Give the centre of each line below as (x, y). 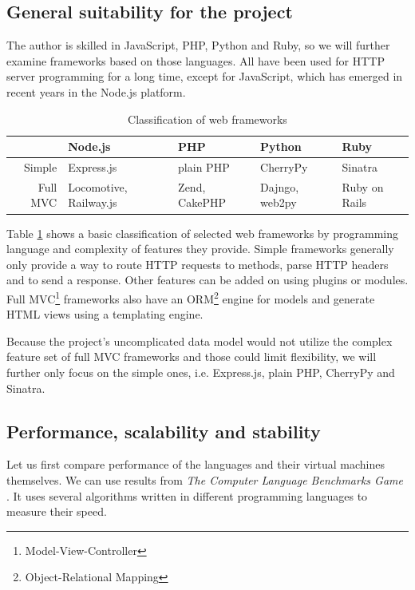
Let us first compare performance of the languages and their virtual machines (196, 464)
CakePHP (202, 202)
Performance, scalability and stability (164, 431)
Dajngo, (280, 186)
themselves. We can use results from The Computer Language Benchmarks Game (205, 479)
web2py (279, 202)
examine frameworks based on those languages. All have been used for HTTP (196, 60)
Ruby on (363, 186)
